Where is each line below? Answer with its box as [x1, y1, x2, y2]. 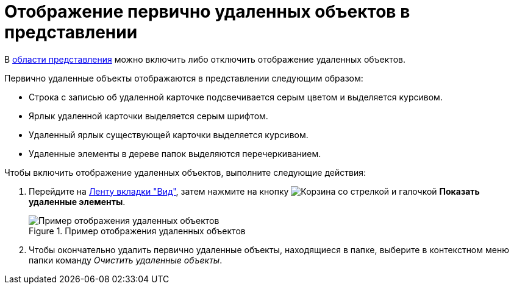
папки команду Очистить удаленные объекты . [29, 254, 223, 265]
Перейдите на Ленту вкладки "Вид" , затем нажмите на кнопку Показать [29, 186, 480, 197]
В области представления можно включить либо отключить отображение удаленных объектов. [4, 54, 405, 64]
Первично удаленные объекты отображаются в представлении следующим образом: [4, 72, 363, 83]
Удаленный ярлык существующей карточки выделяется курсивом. [29, 129, 309, 140]
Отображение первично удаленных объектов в [4, 1, 410, 22]
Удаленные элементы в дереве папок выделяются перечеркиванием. [29, 148, 321, 159]
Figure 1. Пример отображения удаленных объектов [29, 225, 246, 236]
